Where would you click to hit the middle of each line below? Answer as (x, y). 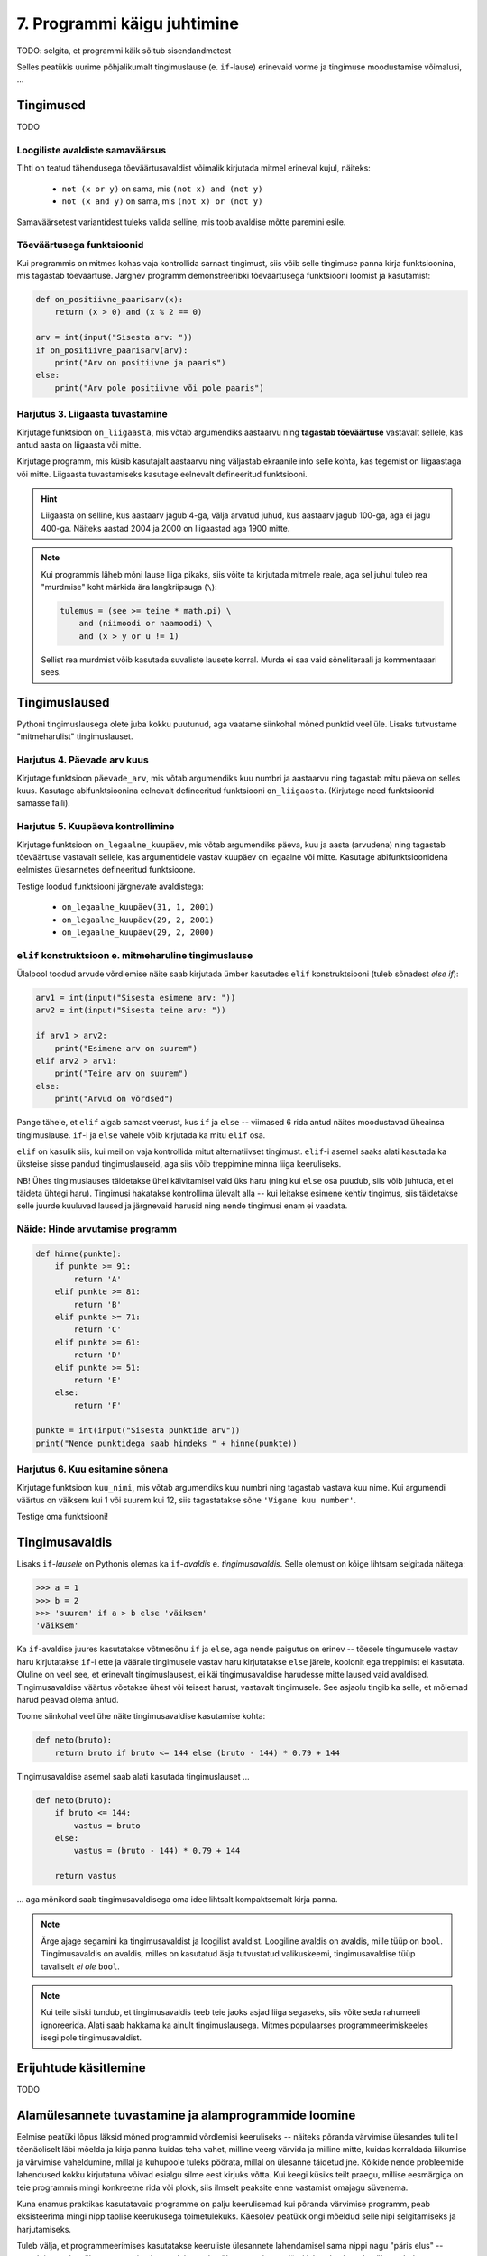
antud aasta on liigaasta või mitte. (79, 444)
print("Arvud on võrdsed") (115, 1099)
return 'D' (97, 1355)
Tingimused (51, 105)
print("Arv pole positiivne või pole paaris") (160, 388)
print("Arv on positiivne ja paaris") (140, 363)
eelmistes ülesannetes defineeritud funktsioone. (106, 870)
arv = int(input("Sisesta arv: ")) (114, 337)
